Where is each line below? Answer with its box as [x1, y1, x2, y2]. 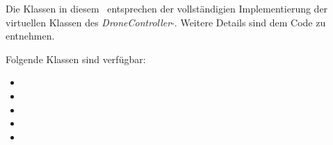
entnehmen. [6, 28, 55, 43]
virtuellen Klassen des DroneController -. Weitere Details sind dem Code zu [6, 15, 326, 29]
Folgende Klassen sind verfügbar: [6, 51, 146, 66]
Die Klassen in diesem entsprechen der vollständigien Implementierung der [6, 1, 328, 15]
